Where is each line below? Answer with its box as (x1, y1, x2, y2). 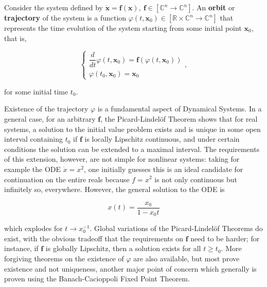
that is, (4, 32, 27, 43)
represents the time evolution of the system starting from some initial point (4, 23, 242, 33)
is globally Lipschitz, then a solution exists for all (45, 243, 201, 254)
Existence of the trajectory (4, 103, 88, 114)
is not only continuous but (154, 174, 238, 184)
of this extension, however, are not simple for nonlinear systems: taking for (4, 154, 240, 164)
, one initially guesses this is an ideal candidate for (84, 163, 243, 174)
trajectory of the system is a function (4, 12, 127, 23)
